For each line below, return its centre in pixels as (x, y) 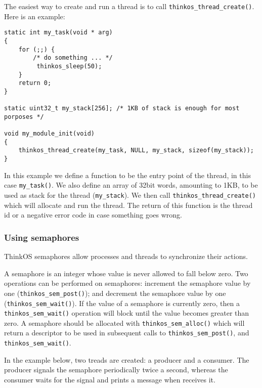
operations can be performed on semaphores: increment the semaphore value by (127, 283)
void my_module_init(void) (49, 134)
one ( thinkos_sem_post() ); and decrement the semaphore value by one (115, 293)
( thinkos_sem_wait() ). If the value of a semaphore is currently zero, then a (122, 303)
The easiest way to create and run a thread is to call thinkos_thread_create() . (129, 6)
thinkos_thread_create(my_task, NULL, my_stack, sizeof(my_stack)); (136, 150)
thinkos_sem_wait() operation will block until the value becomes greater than (127, 313)
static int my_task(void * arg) (58, 33)
